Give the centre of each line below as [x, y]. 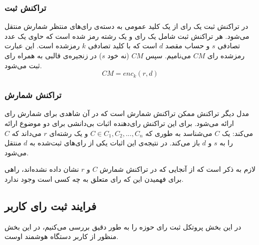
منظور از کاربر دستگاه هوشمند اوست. [62, 236]
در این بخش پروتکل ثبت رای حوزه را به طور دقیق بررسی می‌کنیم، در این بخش [123, 226]
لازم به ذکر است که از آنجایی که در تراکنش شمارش [178, 169]
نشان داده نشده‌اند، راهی [42, 169]
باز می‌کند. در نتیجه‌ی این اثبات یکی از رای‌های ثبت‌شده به [115, 143]
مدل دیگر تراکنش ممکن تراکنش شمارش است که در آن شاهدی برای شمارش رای [127, 113]
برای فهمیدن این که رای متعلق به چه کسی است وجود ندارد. [94, 179]
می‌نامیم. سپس [168, 55]
